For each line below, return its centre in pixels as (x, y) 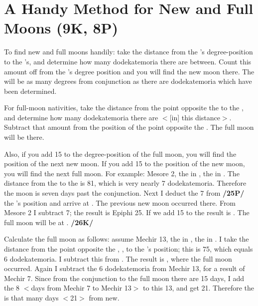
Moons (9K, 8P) (61, 28)
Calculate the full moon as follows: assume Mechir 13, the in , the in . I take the (127, 239)
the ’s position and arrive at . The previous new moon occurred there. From (120, 202)
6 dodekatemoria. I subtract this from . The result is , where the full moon (118, 258)
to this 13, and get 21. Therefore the (198, 288)
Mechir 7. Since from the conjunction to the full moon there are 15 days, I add (124, 278)
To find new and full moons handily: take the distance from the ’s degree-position (129, 52)
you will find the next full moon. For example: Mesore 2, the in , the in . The (122, 173)
